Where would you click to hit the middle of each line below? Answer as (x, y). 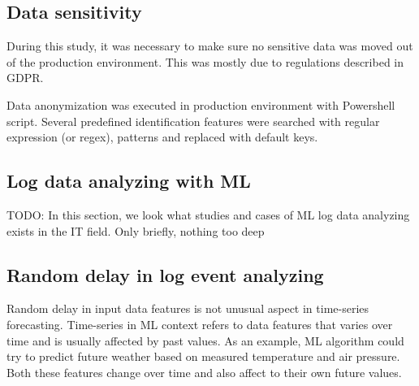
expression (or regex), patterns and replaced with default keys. (162, 137)
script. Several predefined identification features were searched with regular (193, 121)
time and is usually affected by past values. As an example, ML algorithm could (205, 340)
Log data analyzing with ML (129, 181)
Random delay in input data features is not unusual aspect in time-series (188, 308)
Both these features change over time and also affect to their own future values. (204, 372)
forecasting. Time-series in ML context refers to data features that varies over (200, 324)
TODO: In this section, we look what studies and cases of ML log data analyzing (208, 214)
